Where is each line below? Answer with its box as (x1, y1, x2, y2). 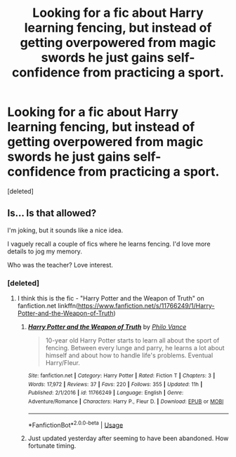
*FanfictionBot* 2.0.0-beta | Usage (27, 419, 124, 429)
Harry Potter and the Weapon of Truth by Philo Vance (27, 323, 187, 331)
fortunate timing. (27, 442, 77, 450)
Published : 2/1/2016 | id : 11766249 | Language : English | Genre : (27, 390, 184, 397)
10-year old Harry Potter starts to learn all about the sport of (45, 336, 220, 345)
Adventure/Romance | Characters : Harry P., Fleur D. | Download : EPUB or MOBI (27, 398, 224, 405)
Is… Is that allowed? (7, 207, 97, 219)
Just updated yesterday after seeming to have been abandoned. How (27, 434, 229, 443)
